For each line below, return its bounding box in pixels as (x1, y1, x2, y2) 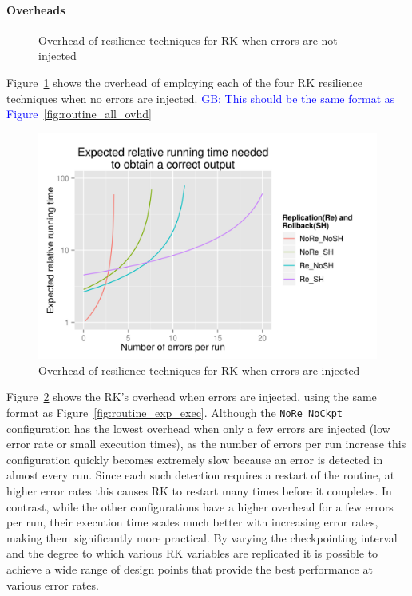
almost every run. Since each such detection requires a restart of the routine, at (6, 467, 395, 483)
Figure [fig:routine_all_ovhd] (6, 105, 152, 122)
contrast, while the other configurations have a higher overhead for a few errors (6, 498, 394, 515)
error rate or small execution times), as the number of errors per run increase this (6, 435, 406, 452)
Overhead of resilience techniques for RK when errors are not (38, 31, 338, 48)
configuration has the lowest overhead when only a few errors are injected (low (6, 419, 390, 436)
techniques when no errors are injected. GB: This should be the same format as (6, 89, 395, 106)
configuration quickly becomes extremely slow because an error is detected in (6, 451, 383, 467)
